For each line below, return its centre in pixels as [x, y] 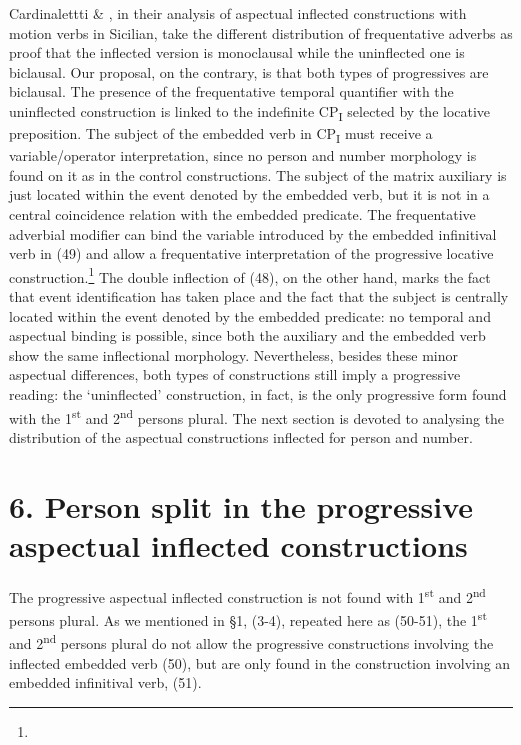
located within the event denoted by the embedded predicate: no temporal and [250, 315]
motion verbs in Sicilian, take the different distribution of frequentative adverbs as [261, 32]
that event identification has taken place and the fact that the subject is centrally [259, 296]
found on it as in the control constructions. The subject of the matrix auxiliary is [258, 174]
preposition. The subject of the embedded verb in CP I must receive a [221, 134]
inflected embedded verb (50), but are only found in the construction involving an [260, 662]
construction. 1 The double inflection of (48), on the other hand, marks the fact [250, 275]
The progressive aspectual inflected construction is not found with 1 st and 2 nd [247, 595]
